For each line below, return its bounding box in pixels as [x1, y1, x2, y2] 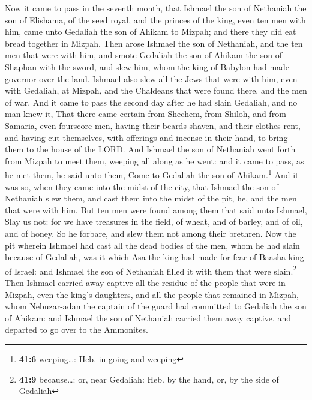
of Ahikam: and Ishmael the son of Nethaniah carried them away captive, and [5, 311, 292, 324]
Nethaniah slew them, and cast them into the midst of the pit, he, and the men [5, 192, 297, 204]
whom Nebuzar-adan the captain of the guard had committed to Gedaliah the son [5, 300, 307, 312]
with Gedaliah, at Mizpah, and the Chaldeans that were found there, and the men [5, 84, 307, 97]
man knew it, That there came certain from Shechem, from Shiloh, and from [5, 107, 286, 120]
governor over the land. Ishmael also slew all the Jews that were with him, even [5, 72, 298, 85]
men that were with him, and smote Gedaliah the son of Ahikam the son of [5, 49, 282, 61]
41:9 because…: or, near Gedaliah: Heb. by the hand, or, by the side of [19, 372, 279, 385]
